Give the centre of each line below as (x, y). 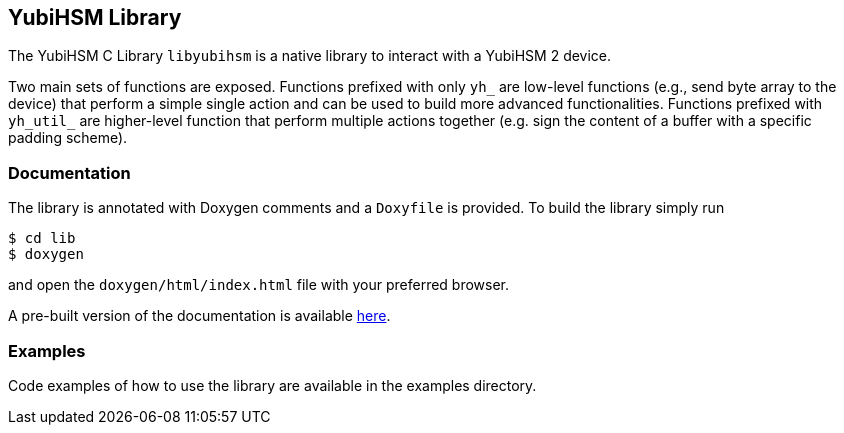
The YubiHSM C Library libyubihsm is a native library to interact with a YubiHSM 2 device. (310, 56)
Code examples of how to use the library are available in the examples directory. (272, 385)
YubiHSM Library (95, 17)
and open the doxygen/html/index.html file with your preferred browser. (259, 285)
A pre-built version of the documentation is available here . (199, 316)
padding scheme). (68, 138)
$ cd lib (42, 238)
